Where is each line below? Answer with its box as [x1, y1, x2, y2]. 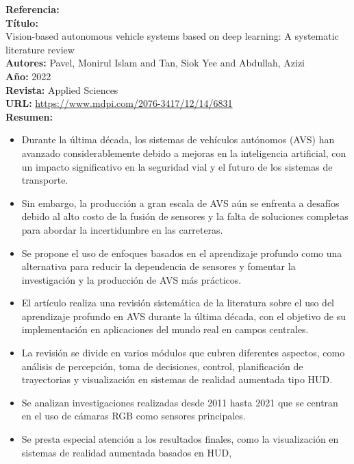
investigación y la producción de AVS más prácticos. [21, 272, 242, 286]
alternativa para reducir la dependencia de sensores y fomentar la [21, 259, 296, 273]
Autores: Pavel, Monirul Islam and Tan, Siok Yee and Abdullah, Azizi [5, 56, 305, 70]
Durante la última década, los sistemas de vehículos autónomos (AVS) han [21, 132, 335, 147]
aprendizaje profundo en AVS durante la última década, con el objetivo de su [21, 308, 346, 323]
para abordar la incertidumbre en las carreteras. [21, 222, 223, 236]
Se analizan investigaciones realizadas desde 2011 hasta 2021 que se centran [21, 395, 338, 409]
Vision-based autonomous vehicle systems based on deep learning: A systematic [5, 29, 339, 43]
